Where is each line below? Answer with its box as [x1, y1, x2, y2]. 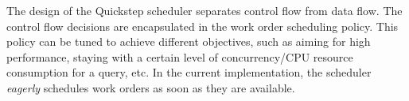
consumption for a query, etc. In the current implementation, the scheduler [6, 64, 372, 80]
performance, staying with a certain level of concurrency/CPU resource [6, 48, 353, 65]
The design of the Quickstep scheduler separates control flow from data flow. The [6, 2, 403, 18]
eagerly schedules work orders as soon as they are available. [6, 79, 295, 95]
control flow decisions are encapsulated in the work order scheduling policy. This [6, 17, 399, 34]
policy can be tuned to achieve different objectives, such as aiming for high [6, 33, 371, 50]
